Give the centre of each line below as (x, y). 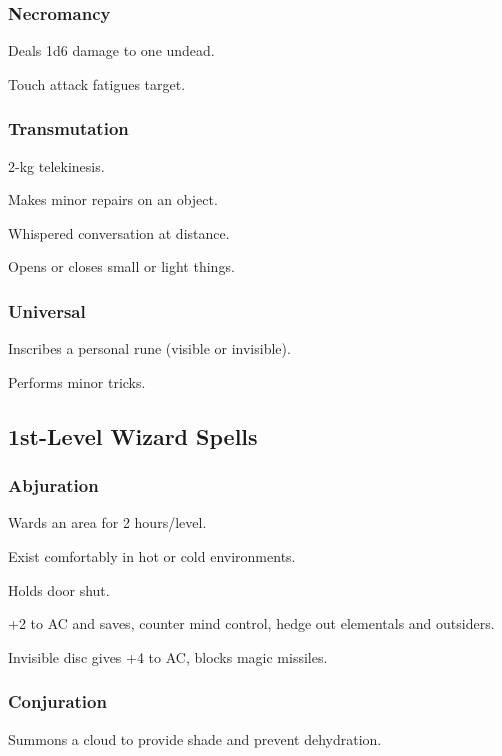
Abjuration (53, 485)
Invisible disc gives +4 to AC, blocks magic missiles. (168, 656)
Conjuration (57, 701)
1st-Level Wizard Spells (133, 435)
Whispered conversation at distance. (119, 232)
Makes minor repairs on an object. (113, 199)
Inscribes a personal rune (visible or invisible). (149, 348)
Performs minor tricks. (77, 381)
